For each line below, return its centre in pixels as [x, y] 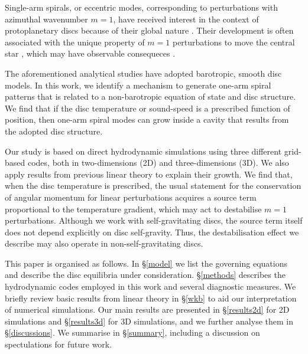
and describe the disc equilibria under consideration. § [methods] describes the [145, 275]
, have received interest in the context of [186, 19]
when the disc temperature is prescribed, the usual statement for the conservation [153, 186]
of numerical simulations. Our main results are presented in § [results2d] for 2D [147, 309]
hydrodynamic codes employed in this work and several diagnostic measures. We [150, 286]
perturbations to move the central [234, 42]
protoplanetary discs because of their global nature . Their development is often [149, 30]
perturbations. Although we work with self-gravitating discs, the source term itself [154, 220]
